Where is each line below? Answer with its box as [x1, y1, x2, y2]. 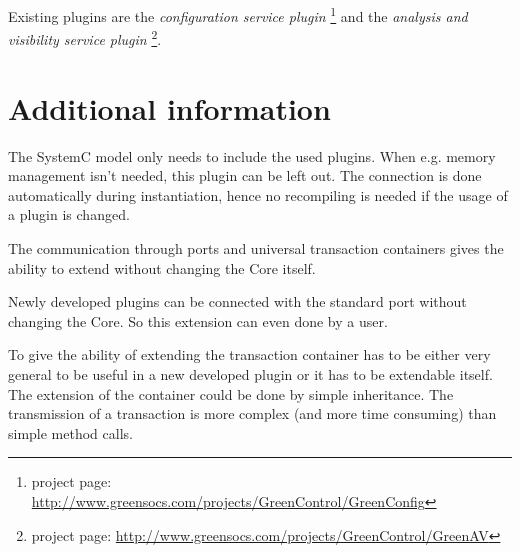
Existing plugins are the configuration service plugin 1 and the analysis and [8, 3, 468, 26]
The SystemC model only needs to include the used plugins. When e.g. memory [8, 145, 496, 166]
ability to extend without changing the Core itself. [8, 257, 316, 278]
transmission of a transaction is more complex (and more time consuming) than [8, 403, 497, 424]
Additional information [8, 87, 331, 128]
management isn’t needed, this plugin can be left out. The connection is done [8, 165, 482, 186]
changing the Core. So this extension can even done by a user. [8, 310, 388, 331]
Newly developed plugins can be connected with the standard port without [8, 291, 467, 312]
